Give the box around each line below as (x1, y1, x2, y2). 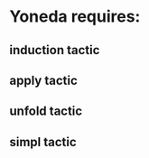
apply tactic (9, 72, 79, 88)
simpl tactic (9, 134, 77, 150)
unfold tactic (9, 104, 83, 119)
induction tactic (9, 42, 100, 58)
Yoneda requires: (9, 6, 141, 27)
